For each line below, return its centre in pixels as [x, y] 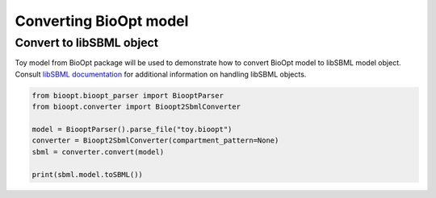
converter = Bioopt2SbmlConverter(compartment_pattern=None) [155, 140]
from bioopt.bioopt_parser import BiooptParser [128, 95]
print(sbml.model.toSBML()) [87, 174]
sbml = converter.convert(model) [98, 152]
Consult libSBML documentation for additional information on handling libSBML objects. [161, 74]
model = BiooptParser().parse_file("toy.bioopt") [132, 129]
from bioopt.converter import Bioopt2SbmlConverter [136, 107]
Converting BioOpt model [102, 21]
